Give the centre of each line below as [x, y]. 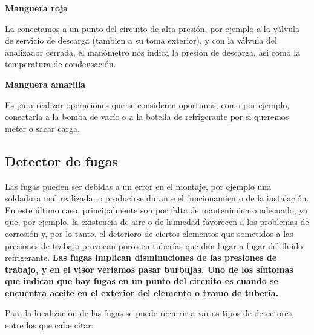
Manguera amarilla [45, 84]
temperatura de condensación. [61, 64]
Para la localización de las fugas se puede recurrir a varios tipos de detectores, [150, 313]
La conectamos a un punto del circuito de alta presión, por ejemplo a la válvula [152, 28]
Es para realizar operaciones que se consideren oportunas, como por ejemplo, [147, 104]
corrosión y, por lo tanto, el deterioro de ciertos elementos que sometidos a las [149, 233]
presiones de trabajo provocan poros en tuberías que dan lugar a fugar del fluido [154, 245]
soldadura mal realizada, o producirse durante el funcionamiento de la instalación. [157, 198]
